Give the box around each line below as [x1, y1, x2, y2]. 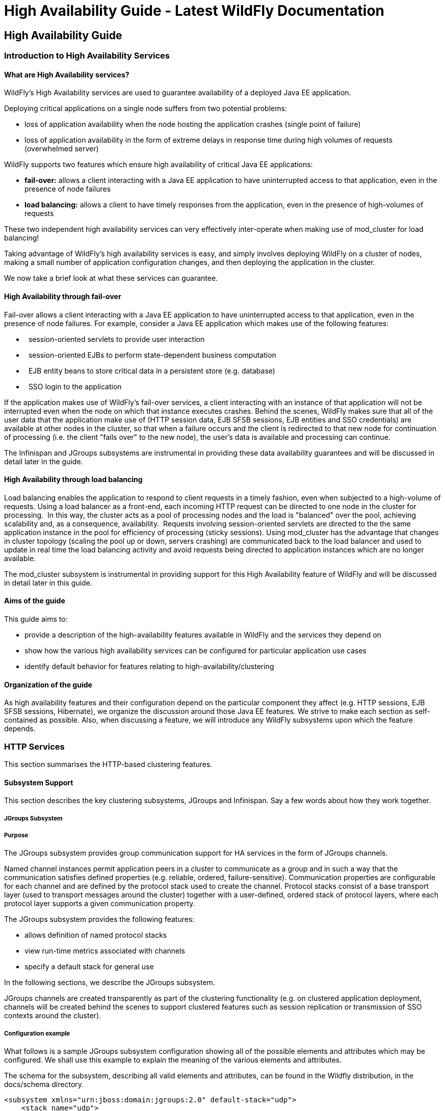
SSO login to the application [28, 382, 122, 391]
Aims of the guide [4, 596, 65, 605]
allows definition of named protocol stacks [24, 931, 167, 940]
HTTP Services [4, 741, 65, 752]
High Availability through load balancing [4, 475, 143, 484]
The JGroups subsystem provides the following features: [4, 915, 195, 924]
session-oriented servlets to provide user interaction [28, 334, 205, 343]
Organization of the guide [4, 680, 92, 689]
